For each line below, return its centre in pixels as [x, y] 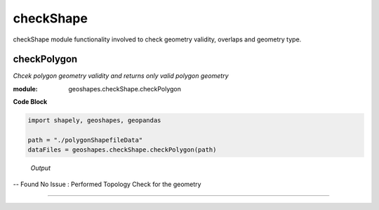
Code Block [30, 102]
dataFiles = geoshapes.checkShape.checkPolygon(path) [122, 150]
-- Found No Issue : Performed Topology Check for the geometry [107, 184]
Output [41, 168]
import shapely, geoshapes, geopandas [94, 120]
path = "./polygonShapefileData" [85, 140]
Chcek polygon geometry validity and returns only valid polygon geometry [121, 76]
